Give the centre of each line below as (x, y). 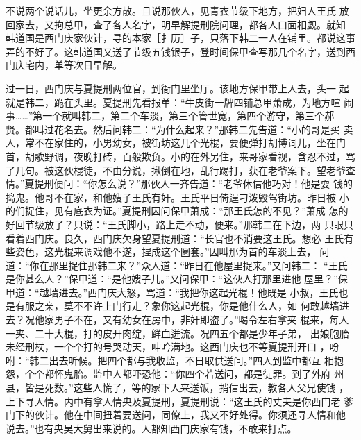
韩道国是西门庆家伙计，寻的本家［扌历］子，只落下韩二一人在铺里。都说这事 (180, 38)
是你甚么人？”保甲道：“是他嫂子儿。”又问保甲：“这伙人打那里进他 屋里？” (172, 279)
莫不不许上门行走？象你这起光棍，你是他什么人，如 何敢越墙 (201, 306)
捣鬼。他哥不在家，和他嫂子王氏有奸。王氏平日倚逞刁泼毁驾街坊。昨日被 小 (177, 197)
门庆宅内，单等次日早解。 (64, 65)
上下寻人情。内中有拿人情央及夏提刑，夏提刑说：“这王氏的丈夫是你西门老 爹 (180, 401)
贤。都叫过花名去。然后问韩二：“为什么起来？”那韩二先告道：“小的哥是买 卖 (179, 129)
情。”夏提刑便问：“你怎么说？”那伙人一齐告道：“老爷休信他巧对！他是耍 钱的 (179, 184)
